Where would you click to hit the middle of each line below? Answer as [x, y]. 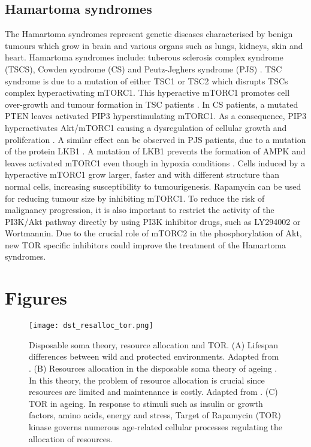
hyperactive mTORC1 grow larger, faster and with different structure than [142, 174]
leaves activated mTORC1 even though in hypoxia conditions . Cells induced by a [155, 162]
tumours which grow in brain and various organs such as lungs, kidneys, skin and [154, 45]
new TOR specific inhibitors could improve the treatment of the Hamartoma [146, 244]
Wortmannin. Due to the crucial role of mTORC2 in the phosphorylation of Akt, [153, 233]
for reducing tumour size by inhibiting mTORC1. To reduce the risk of [135, 198]
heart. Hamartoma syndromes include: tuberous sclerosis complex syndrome [144, 57]
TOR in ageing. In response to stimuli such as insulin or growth [146, 403]
